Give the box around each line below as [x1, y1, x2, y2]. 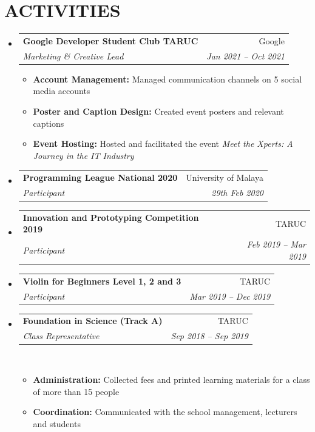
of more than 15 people [33, 385, 120, 397]
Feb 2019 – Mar [246, 238, 306, 251]
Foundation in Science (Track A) [22, 314, 163, 327]
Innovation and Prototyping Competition [22, 211, 199, 223]
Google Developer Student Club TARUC [22, 34, 198, 47]
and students [33, 417, 81, 430]
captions [33, 116, 64, 129]
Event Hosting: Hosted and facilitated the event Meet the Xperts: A [33, 137, 293, 150]
